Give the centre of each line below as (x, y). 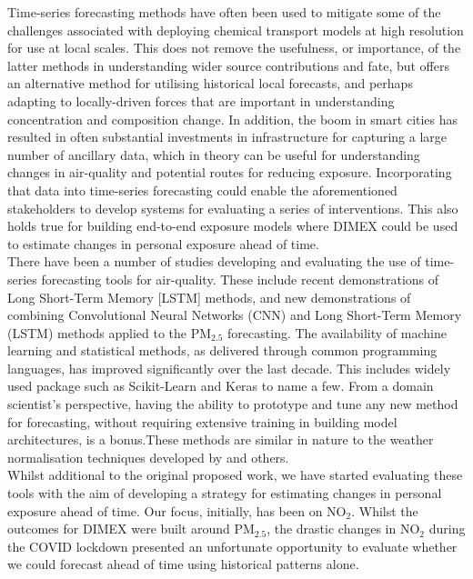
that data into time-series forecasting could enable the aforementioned (202, 190)
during (447, 529)
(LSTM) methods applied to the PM (110, 332)
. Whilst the (385, 510)
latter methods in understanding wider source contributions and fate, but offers (228, 65)
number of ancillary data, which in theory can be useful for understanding (214, 154)
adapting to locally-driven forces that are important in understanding (201, 100)
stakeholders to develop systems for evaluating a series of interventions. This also (233, 208)
